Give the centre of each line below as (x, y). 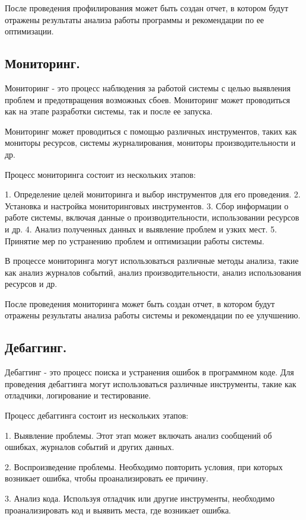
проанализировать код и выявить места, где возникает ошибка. (118, 510)
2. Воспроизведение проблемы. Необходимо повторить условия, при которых (144, 466)
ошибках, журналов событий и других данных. (90, 447)
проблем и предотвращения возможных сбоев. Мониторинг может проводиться (148, 99)
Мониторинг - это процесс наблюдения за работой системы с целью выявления (148, 87)
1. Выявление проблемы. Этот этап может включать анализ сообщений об (138, 435)
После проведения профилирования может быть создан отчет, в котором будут (147, 8)
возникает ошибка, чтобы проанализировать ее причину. (107, 478)
